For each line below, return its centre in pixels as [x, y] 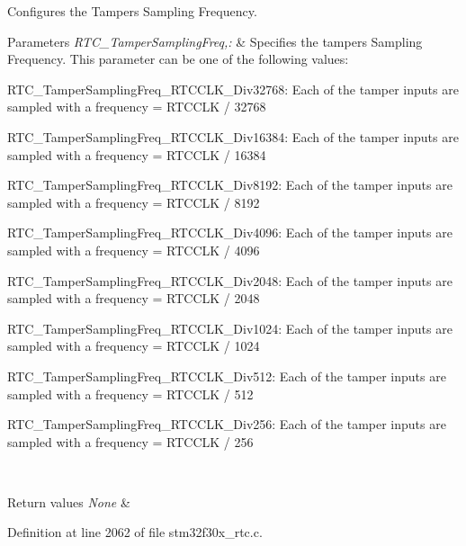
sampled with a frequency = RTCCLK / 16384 [137, 154]
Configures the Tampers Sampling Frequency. [132, 11]
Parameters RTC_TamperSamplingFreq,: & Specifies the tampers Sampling [215, 41]
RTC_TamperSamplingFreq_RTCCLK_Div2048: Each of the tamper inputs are [230, 280]
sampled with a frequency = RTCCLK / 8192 [134, 202]
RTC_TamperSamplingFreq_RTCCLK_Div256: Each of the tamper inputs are [227, 424]
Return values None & [69, 501]
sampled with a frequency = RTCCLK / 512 [130, 394]
